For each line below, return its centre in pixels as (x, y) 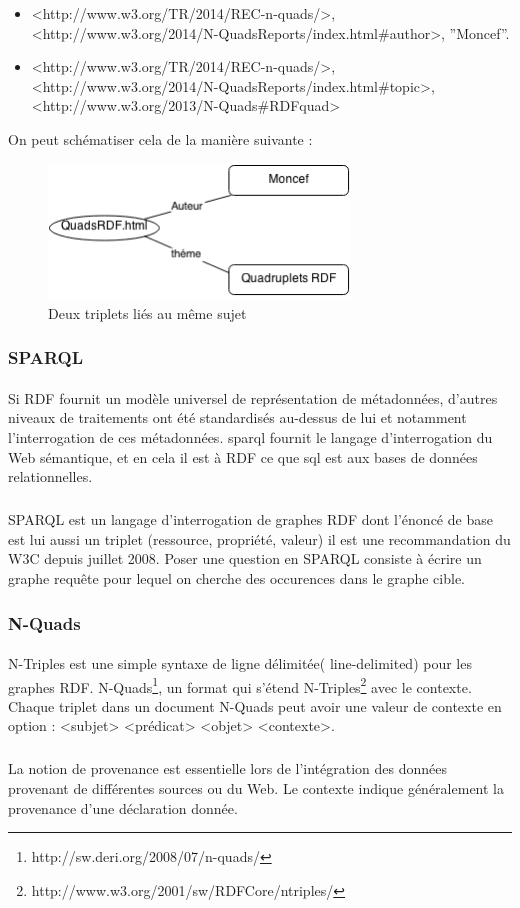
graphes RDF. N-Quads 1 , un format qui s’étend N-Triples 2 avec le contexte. (240, 685)
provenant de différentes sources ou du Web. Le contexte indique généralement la (256, 788)
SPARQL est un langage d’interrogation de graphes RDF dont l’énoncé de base (250, 519)
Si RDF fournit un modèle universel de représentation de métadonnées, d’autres (253, 397)
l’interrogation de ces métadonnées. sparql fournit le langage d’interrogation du (250, 437)
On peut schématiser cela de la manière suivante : (160, 138)
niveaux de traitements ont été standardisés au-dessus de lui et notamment (237, 417)
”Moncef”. (479, 32)
